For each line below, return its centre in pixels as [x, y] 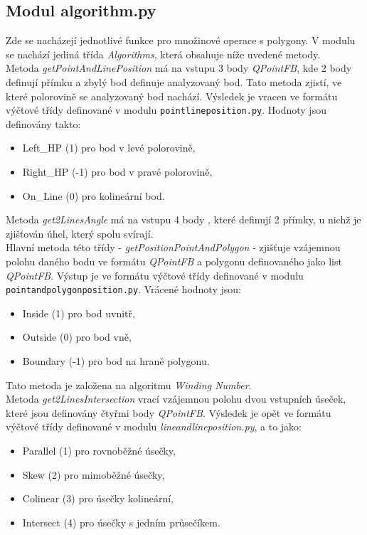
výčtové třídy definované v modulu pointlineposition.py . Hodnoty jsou [166, 110]
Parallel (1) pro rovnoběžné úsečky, [99, 450]
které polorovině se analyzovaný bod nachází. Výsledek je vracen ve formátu [172, 96]
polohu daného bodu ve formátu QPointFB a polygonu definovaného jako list [174, 261]
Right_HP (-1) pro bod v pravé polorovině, [117, 172]
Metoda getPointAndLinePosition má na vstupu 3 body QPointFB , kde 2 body [179, 68]
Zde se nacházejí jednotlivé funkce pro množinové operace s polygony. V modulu [181, 40]
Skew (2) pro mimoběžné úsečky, [94, 474]
